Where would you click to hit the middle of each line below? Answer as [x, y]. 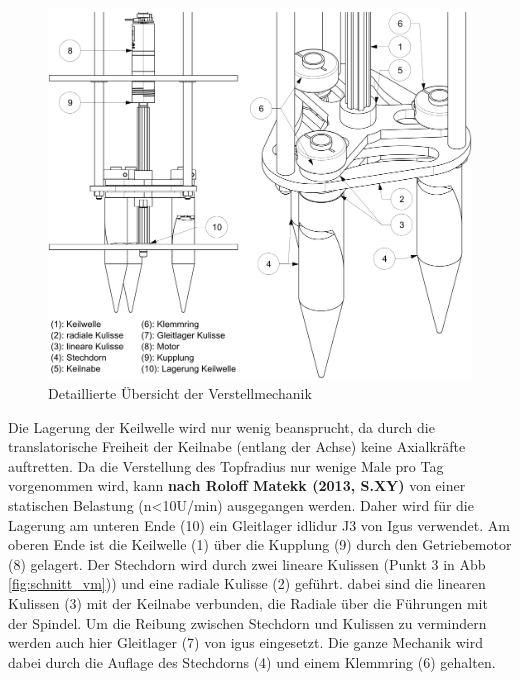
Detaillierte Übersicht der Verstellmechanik [180, 393]
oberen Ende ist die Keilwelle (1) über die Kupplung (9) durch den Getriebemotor [260, 544]
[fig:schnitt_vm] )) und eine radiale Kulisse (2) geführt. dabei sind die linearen [247, 583]
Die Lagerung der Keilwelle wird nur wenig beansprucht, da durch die [221, 426]
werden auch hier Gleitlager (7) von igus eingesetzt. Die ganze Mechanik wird [246, 642]
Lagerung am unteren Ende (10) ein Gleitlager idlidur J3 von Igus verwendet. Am [259, 524]
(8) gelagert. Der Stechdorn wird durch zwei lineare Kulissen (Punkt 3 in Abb [247, 563]
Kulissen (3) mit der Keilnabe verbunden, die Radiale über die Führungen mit [248, 602]
